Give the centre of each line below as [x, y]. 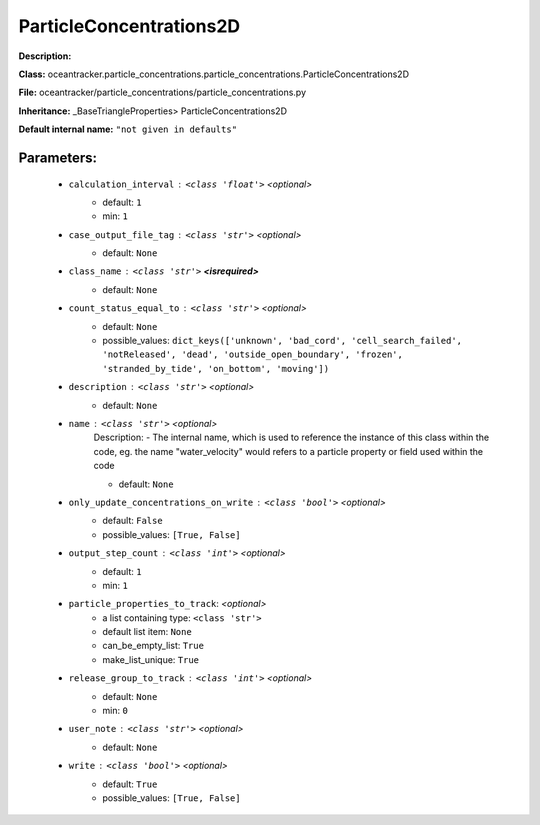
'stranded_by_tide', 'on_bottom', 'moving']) [216, 368]
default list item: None [147, 632]
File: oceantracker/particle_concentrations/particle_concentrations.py [162, 92]
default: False [133, 521]
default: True [130, 784]
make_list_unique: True [151, 659]
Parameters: [57, 157]
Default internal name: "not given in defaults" [128, 129]
